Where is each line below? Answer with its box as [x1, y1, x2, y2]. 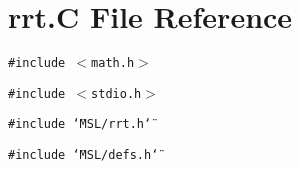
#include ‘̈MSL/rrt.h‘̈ [8, 117, 152, 132]
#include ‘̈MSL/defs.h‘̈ [8, 148, 159, 163]
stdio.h [91, 86, 142, 101]
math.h [91, 56, 135, 71]
